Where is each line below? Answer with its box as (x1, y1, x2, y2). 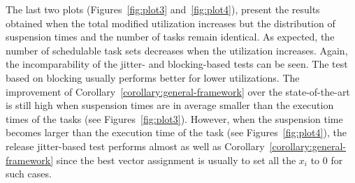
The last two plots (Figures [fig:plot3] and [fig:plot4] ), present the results (6, 2, 320, 16)
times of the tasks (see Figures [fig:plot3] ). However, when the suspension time (6, 111, 343, 126)
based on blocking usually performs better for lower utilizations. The (6, 70, 300, 85)
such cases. (6, 166, 52, 181)
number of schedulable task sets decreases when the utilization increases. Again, (6, 43, 348, 57)
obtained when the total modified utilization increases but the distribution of (6, 15, 335, 30)
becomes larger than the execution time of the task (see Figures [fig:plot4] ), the (6, 125, 347, 140)
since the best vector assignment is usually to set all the (56, 152, 296, 167)
